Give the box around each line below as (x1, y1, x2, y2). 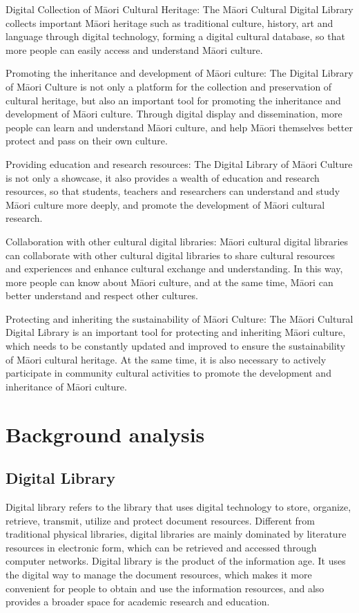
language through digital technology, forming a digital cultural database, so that (6, 29, 345, 44)
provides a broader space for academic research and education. (6, 594, 270, 609)
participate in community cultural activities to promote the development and (6, 366, 331, 380)
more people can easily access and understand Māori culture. (6, 42, 263, 57)
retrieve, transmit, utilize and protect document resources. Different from (6, 513, 315, 527)
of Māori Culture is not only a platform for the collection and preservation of (6, 79, 332, 93)
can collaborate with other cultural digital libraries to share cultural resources (6, 247, 336, 262)
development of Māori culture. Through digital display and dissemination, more (6, 106, 342, 121)
